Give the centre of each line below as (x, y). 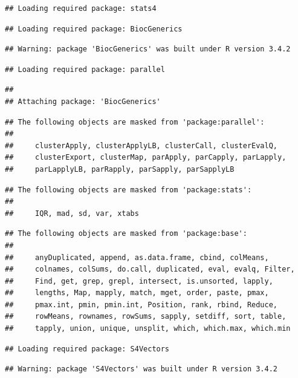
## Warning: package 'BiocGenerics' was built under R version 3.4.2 (148, 49)
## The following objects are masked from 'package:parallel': (135, 122)
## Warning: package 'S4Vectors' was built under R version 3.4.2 (141, 369)
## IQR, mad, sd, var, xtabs (72, 213)
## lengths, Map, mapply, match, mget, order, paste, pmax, (137, 293)
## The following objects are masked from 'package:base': (126, 234)
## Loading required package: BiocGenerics (94, 29)
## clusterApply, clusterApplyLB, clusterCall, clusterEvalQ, (141, 145)
